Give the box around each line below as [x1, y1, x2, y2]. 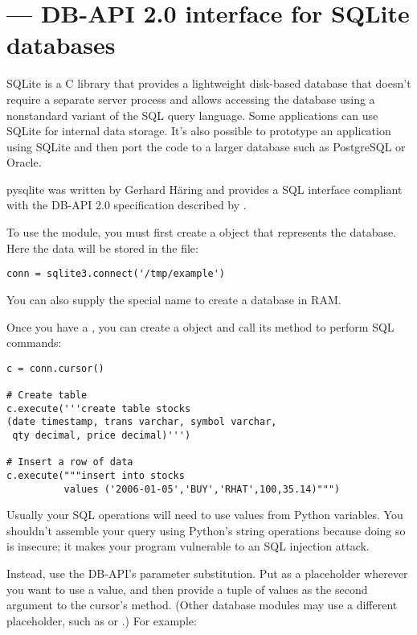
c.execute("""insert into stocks [6, 469, 185, 481]
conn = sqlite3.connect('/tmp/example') [6, 268, 226, 280]
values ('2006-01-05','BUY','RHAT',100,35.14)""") [63, 483, 341, 495]
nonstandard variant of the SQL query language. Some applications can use [6, 106, 378, 123]
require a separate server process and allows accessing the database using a [6, 90, 375, 107]
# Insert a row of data [6, 456, 133, 468]
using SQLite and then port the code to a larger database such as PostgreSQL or [6, 138, 406, 155]
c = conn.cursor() [6, 362, 104, 374]
